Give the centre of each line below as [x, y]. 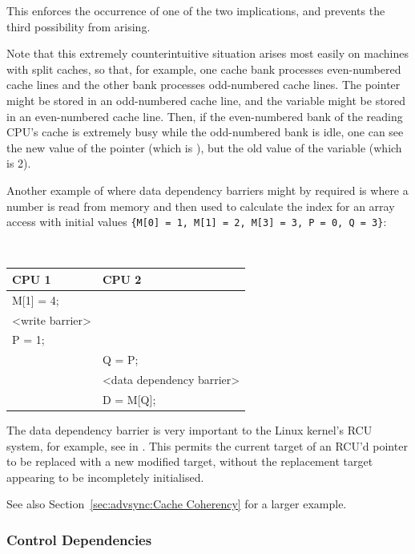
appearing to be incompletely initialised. [105, 477]
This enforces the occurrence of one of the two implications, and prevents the [196, 10]
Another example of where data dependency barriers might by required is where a [207, 190]
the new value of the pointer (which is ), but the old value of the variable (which [204, 147]
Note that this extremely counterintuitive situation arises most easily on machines [207, 53]
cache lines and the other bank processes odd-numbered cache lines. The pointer [203, 85]
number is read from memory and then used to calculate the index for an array [201, 206]
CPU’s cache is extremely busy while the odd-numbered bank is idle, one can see [205, 132]
